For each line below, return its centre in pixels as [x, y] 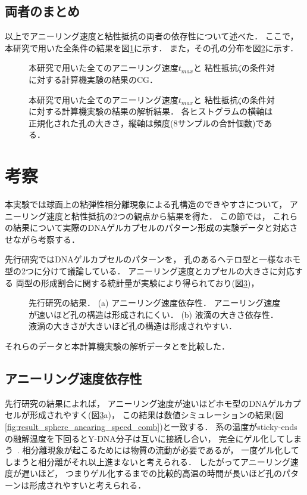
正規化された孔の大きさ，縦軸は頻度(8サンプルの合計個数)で [146, 123]
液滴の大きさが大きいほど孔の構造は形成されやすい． [133, 326]
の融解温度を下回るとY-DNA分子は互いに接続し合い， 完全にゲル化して [145, 438]
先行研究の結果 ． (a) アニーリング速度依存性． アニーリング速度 [155, 303]
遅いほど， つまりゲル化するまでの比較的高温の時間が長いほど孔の [151, 473]
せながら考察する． [42, 239]
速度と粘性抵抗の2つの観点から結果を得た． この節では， [158, 216]
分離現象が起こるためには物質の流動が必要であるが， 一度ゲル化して [165, 450]
